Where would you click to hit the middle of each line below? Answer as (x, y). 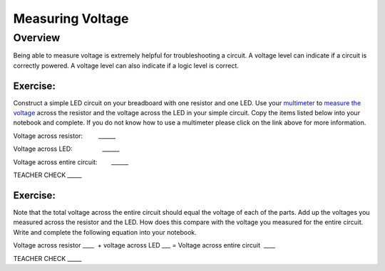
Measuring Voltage (71, 18)
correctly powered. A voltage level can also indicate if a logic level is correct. (126, 65)
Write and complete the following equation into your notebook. (105, 232)
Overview (37, 38)
